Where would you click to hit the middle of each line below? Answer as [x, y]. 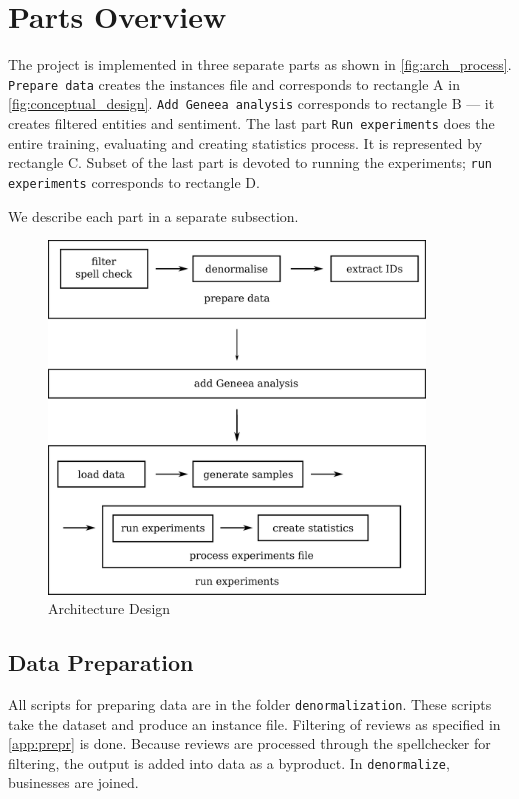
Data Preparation [101, 662]
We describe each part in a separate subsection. [153, 215]
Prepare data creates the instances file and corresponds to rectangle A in [234, 83]
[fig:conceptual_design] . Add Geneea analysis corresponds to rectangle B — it [251, 103]
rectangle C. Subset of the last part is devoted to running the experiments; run [250, 162]
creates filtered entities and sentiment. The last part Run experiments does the [251, 123]
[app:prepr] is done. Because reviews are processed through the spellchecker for [249, 743]
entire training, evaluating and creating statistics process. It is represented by [245, 142]
